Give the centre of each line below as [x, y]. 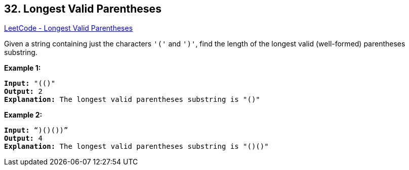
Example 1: [23, 68]
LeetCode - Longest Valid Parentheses [69, 28]
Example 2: [23, 115]
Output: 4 [23, 138]
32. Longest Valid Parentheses [83, 9]
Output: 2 [23, 92]
